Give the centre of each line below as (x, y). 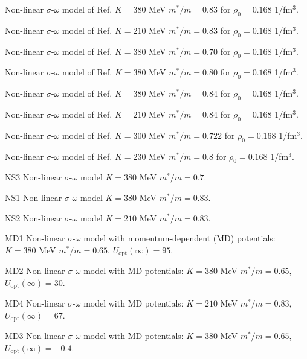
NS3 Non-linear (34, 177)
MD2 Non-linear (35, 271)
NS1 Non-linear (34, 197)
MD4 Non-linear (35, 303)
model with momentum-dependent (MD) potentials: (179, 238)
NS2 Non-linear (34, 218)
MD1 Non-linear (35, 238)
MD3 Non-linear (35, 336)
